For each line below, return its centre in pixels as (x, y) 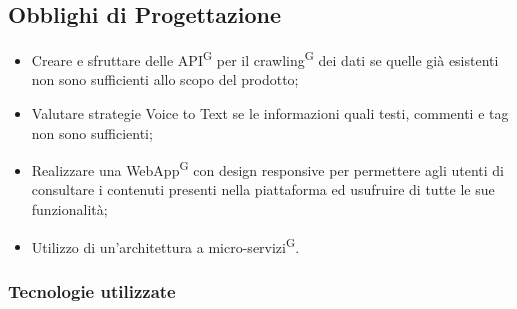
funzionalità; (69, 209)
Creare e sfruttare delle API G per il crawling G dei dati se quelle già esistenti (265, 58)
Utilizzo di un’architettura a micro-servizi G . (165, 245)
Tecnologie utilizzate (92, 290)
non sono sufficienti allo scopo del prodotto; (165, 79)
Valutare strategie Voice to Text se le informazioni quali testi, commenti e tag (270, 113)
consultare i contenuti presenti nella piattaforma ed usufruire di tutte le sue (263, 189)
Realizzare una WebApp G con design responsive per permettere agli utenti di (267, 168)
